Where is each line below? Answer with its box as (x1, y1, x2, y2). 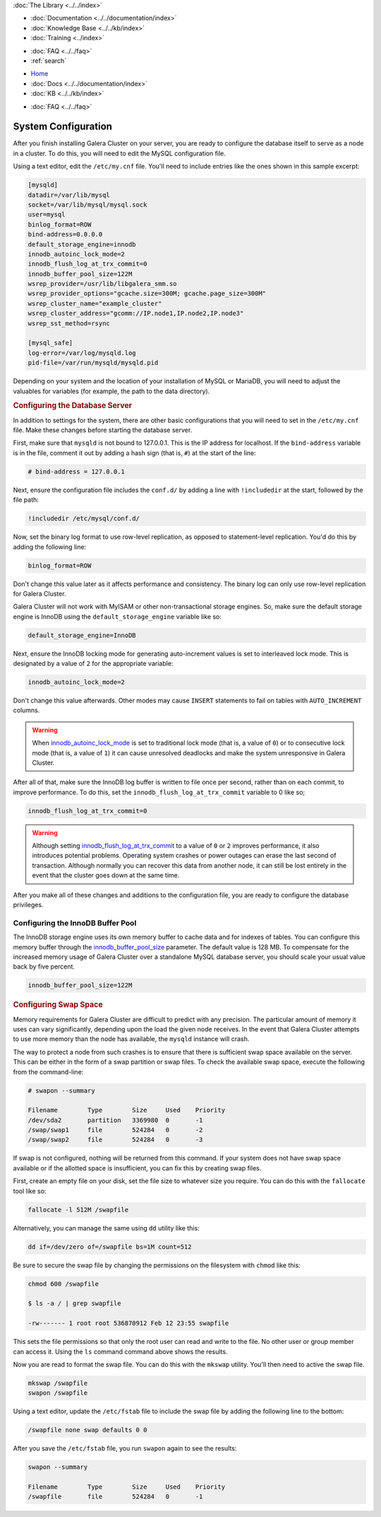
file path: (13, 496, 39, 504)
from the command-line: (13, 1067, 84, 1076)
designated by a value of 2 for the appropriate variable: (13, 659, 174, 668)
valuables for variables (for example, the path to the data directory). (13, 387, 210, 395)
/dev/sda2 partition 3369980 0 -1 (28, 1116, 203, 1124)
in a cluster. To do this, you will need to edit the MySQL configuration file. (13, 149, 226, 157)
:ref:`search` (30, 56, 67, 65)
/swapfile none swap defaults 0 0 (28, 1426, 147, 1434)
